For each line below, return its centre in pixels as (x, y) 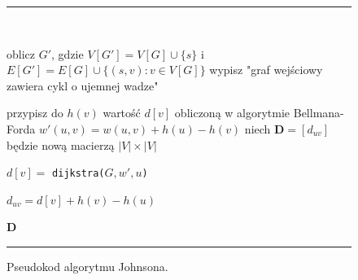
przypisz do (35, 113)
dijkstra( (79, 174)
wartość (122, 113)
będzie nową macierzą (61, 144)
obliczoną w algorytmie (232, 113)
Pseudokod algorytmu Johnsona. (87, 266)
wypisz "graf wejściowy (266, 70)
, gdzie (68, 53)
